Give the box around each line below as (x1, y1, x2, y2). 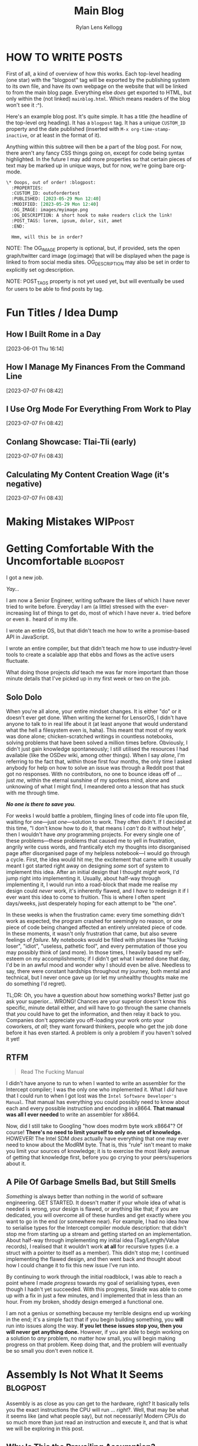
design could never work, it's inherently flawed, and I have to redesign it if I (6, 888, 189, 895)
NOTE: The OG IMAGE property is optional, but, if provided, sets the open (6, 245, 181, 253)
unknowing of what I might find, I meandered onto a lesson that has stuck (6, 783, 184, 790)
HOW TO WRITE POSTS (6, 50, 123, 64)
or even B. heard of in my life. (6, 616, 78, 623)
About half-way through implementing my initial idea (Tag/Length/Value (6, 1237, 180, 1244)
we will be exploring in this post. (6, 1425, 84, 1432)
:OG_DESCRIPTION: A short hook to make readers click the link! (11, 212, 173, 218)
